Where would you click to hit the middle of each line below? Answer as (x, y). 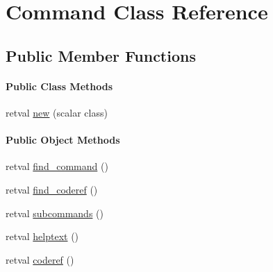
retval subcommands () (55, 213)
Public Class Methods (59, 86)
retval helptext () (42, 236)
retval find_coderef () (52, 189)
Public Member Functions (101, 55)
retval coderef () (40, 259)
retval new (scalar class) (57, 112)
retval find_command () (57, 166)
